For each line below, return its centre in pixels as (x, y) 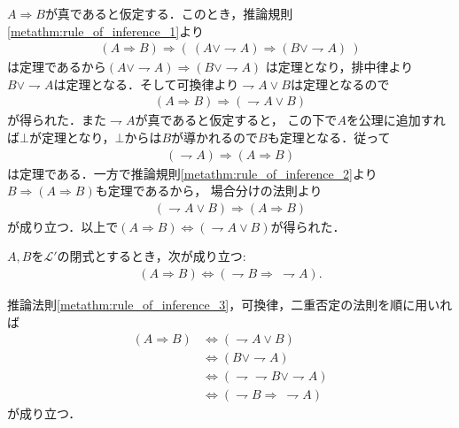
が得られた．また (57, 120)
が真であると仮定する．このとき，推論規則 (169, 13)
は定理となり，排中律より (339, 67)
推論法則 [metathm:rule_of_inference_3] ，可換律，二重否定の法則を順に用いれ (230, 305)
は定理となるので (340, 84)
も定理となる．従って (329, 138)
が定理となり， (72, 138)
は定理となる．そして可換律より (146, 84)
